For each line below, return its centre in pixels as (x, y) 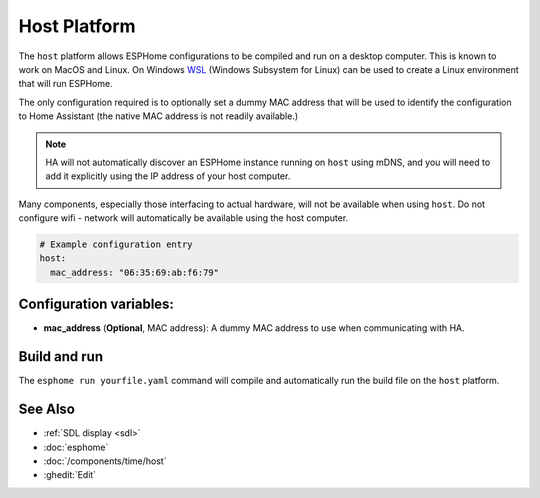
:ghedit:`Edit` (70, 475)
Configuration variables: (96, 304)
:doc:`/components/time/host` (105, 461)
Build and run (61, 356)
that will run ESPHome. (66, 84)
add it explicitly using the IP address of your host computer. (168, 176)
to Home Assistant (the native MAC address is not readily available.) (158, 116)
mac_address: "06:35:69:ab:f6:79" (135, 272)
